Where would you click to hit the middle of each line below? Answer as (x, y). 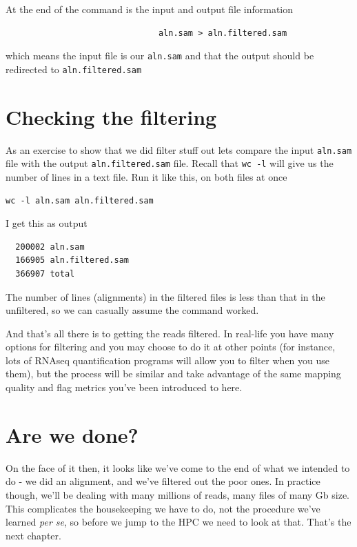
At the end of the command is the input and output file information (150, 9)
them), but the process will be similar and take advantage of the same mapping (173, 374)
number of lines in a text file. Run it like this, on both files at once (146, 176)
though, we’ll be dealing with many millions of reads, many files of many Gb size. (177, 494)
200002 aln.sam (50, 247)
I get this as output (47, 223)
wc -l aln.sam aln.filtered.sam (80, 200)
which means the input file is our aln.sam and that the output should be (160, 56)
